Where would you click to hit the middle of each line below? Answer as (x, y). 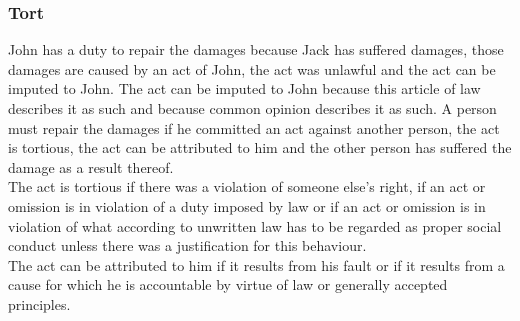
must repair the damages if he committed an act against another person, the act (254, 127)
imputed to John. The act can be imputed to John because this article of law (244, 88)
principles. (39, 303)
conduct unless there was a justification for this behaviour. (187, 245)
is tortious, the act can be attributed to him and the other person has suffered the (260, 147)
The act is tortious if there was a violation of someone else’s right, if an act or (247, 186)
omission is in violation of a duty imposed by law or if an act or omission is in (247, 205)
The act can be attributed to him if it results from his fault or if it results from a (256, 264)
